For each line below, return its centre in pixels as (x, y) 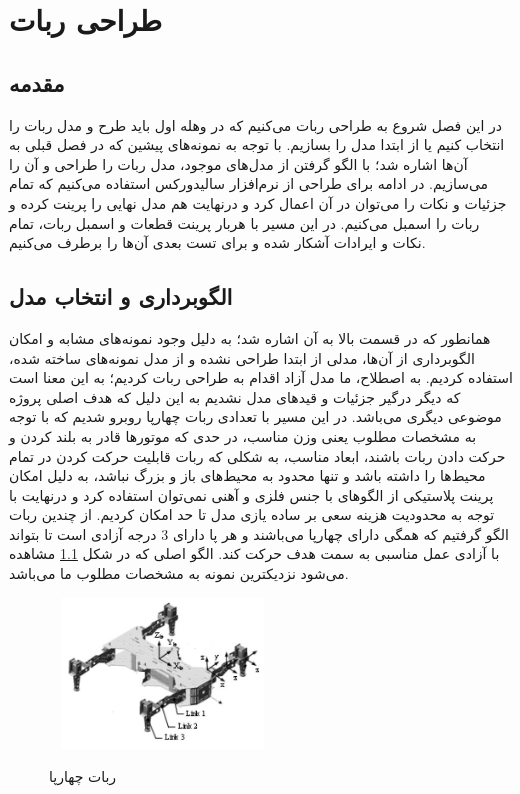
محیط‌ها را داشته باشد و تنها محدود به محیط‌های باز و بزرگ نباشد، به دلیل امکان (247, 475)
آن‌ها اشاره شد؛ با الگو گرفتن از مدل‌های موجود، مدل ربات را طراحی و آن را (238, 163)
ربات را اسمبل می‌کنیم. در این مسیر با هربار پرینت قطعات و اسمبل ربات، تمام (244, 222)
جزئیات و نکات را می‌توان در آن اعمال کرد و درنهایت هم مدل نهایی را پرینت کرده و (258, 202)
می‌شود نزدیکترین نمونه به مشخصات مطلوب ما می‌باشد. (179, 573)
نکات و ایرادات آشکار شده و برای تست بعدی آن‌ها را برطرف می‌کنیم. (217, 242)
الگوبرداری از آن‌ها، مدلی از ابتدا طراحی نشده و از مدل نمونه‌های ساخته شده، (242, 357)
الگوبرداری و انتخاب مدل (121, 296)
